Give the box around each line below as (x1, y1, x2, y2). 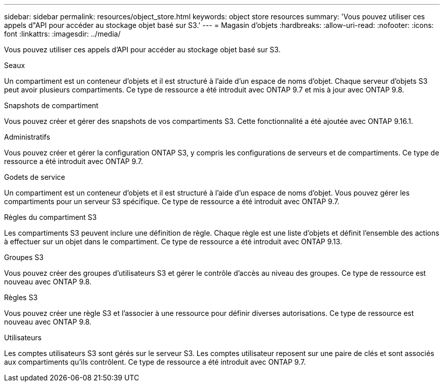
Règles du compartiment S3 (4, 213, 97, 221)
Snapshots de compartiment (4, 101, 99, 110)
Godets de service (4, 173, 65, 181)
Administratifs (4, 133, 50, 141)
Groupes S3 (4, 253, 44, 262)
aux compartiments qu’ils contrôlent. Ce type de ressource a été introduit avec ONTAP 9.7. (4, 358, 306, 366)
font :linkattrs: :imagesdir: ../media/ (4, 29, 121, 38)
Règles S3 (4, 293, 38, 302)
